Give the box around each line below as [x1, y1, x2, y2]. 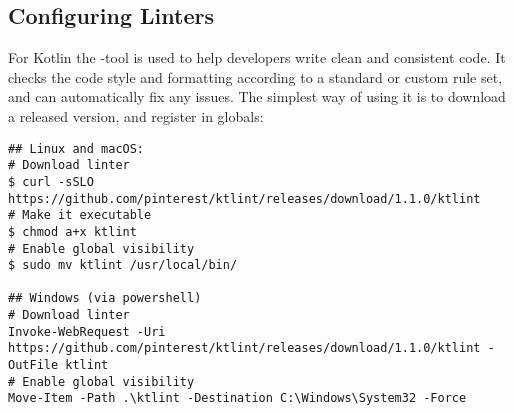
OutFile [8, 358, 59, 373]
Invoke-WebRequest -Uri [8, 324, 166, 339]
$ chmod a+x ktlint [8, 224, 137, 239]
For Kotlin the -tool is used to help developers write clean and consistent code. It [8, 47, 506, 68]
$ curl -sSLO [8, 174, 94, 189]
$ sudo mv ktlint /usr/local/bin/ [8, 258, 238, 273]
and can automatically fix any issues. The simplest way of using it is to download [8, 86, 506, 107]
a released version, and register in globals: [8, 105, 264, 126]
